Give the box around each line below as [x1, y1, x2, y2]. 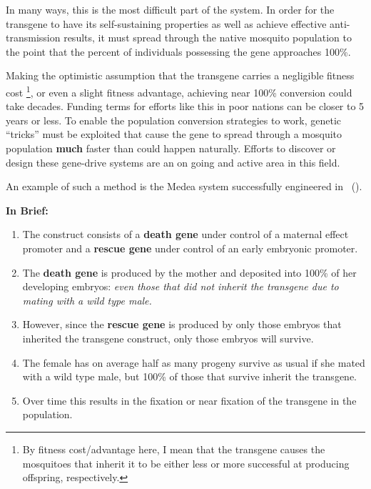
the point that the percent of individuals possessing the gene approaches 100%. [6, 44, 351, 59]
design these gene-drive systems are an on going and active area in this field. [6, 154, 340, 169]
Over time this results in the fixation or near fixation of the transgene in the [22, 392, 357, 407]
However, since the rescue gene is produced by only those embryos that [22, 317, 342, 332]
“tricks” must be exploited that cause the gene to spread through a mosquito [6, 127, 342, 142]
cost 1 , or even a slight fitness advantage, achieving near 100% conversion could [6, 82, 352, 99]
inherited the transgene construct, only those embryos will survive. [22, 330, 314, 345]
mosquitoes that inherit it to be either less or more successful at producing [22, 455, 350, 470]
